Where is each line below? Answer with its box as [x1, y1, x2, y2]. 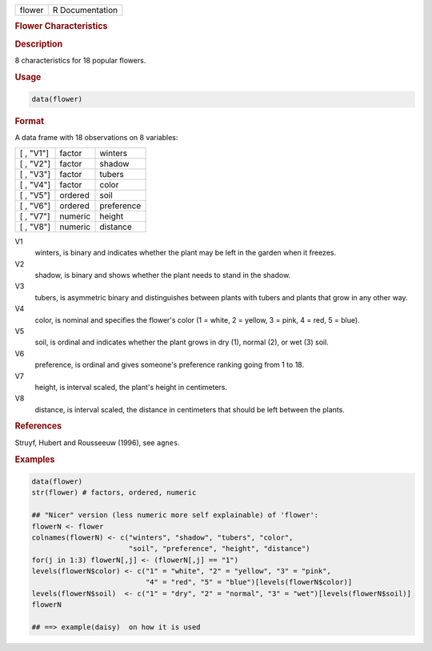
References [14, 420, 62, 432]
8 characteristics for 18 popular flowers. [14, 55, 146, 65]
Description [14, 38, 63, 50]
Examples [14, 453, 55, 464]
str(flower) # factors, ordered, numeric [31, 488, 197, 497]
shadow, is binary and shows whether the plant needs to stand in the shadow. [34, 270, 291, 279]
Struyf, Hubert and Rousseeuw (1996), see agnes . [14, 437, 180, 448]
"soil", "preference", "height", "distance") [128, 545, 310, 553]
